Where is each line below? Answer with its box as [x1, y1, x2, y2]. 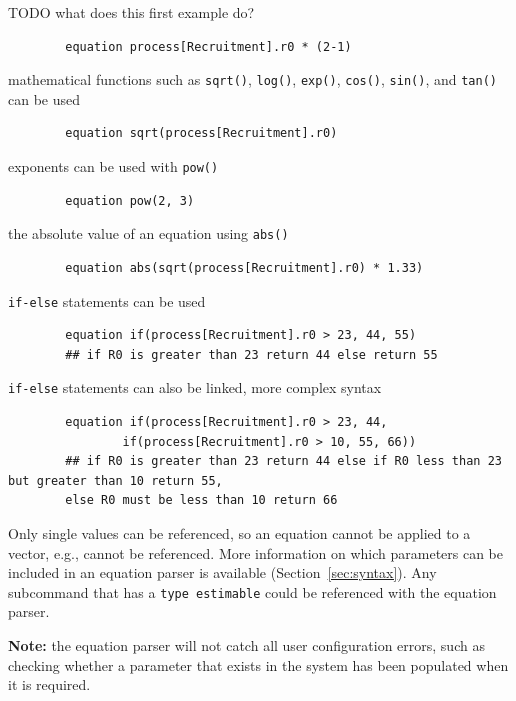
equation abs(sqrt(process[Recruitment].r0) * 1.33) [65, 260, 424, 275]
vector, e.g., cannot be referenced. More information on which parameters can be [8, 542, 504, 563]
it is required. [8, 674, 91, 695]
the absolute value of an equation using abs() [8, 223, 289, 244]
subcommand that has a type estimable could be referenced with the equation [8, 581, 497, 602]
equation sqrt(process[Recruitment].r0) [65, 126, 338, 141]
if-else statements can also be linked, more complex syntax [8, 377, 382, 398]
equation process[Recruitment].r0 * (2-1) [65, 39, 352, 54]
